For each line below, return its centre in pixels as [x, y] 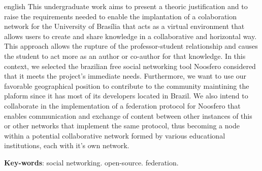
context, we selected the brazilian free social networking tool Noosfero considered [130, 66]
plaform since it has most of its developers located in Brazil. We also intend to [126, 96]
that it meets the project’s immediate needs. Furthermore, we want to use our [125, 76]
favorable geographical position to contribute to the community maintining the [127, 85]
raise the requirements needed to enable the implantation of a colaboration [121, 16]
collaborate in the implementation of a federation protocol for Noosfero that [122, 105]
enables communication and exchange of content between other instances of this [128, 115]
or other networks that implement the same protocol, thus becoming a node [122, 126]
